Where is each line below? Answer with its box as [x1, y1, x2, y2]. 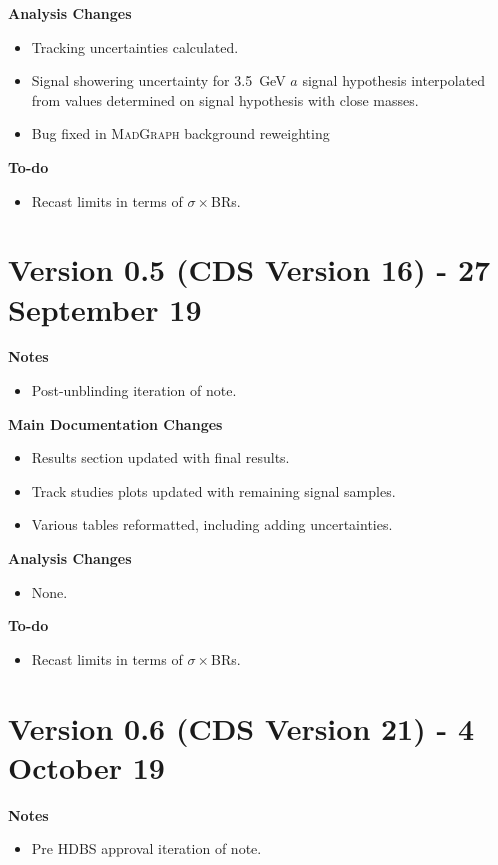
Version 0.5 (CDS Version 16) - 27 [8, 249, 491, 290]
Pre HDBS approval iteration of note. [31, 838, 262, 859]
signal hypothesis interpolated [302, 70, 486, 91]
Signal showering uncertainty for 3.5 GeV [31, 70, 286, 91]
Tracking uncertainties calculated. [31, 36, 239, 57]
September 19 [8, 288, 202, 329]
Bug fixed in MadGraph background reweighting [31, 123, 330, 144]
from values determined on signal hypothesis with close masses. [31, 89, 419, 110]
